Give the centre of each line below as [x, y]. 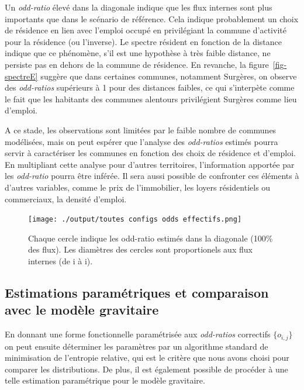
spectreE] [21, 76]
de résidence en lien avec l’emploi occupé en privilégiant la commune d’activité [146, 30]
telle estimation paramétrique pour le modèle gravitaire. [105, 380]
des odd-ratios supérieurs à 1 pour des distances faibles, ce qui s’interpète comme [150, 87]
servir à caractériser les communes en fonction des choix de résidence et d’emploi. [151, 153]
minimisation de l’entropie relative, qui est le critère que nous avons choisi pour [147, 358]
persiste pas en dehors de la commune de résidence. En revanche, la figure [137, 64]
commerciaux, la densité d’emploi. [66, 199]
